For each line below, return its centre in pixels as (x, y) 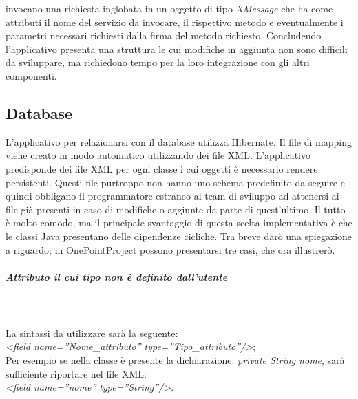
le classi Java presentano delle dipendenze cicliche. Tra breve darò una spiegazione (179, 236)
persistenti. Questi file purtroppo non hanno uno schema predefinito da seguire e (175, 182)
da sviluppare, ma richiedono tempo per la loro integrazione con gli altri (158, 62)
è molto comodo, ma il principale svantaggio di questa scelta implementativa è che (179, 223)
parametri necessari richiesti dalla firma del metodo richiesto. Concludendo (164, 35)
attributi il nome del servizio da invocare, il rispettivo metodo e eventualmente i (175, 22)
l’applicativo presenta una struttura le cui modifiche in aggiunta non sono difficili (177, 48)
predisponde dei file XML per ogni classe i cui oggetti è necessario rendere (162, 168)
